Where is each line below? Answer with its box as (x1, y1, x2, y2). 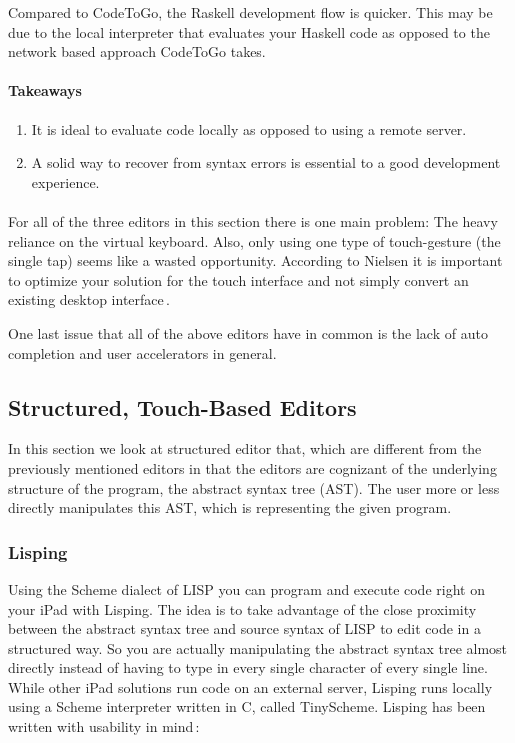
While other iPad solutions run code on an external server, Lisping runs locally (8, 676, 493, 697)
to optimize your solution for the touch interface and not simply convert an (8, 269, 469, 290)
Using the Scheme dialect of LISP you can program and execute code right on (8, 578, 485, 599)
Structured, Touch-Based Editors (8, 391, 357, 422)
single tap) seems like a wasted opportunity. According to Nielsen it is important (8, 250, 503, 271)
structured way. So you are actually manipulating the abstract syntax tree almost (8, 637, 508, 658)
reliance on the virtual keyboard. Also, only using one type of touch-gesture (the (8, 230, 501, 251)
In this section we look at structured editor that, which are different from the (8, 438, 482, 459)
